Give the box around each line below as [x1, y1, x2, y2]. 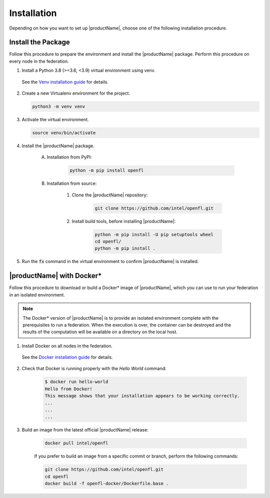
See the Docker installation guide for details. [21, 354, 113, 360]
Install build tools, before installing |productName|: [71, 218, 176, 224]
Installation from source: [46, 180, 97, 186]
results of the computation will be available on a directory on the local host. [22, 329, 177, 335]
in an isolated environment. [9, 292, 65, 298]
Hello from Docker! [44, 386, 92, 392]
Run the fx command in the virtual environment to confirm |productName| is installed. [21, 259, 199, 265]
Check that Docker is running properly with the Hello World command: [21, 366, 167, 372]
